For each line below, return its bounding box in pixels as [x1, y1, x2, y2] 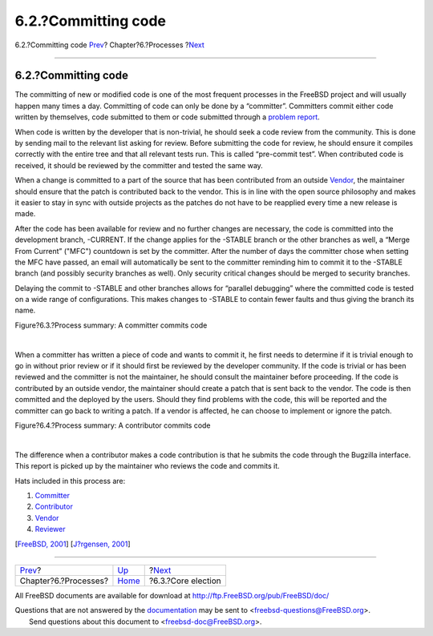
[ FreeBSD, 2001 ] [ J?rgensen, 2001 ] [14, 539, 131, 549]
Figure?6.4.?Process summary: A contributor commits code [14, 421, 212, 430]
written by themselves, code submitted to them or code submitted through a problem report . [14, 112, 320, 122]
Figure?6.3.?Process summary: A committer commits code [14, 320, 208, 330]
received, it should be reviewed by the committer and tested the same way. [14, 160, 264, 170]
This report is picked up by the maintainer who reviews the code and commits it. [14, 461, 280, 471]
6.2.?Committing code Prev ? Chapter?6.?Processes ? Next [14, 40, 204, 50]
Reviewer [34, 525, 66, 534]
